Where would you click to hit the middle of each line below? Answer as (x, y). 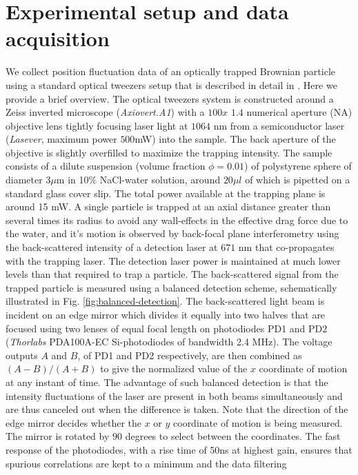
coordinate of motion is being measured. (258, 422)
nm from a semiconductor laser (279, 125)
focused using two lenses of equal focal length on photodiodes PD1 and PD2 (167, 328)
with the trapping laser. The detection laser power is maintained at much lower (173, 260)
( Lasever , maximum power (61, 139)
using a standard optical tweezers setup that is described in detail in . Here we (171, 84)
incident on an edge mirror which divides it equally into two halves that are (166, 314)
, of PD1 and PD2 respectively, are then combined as (190, 355)
